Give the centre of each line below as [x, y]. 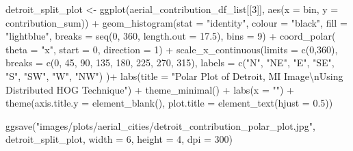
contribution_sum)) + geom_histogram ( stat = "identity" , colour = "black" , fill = [176, 22]
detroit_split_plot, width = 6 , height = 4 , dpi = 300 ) [119, 139]
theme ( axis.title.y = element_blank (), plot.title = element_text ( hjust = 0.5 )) [169, 103]
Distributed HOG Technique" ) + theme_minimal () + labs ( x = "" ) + [150, 89]
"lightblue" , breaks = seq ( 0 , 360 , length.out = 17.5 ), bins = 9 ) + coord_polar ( [171, 36]
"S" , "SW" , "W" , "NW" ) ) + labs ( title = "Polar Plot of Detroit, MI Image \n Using [174, 75]
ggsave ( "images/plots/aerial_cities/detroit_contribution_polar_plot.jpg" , [160, 125]
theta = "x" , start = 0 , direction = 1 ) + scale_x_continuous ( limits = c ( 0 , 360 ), [172, 49]
